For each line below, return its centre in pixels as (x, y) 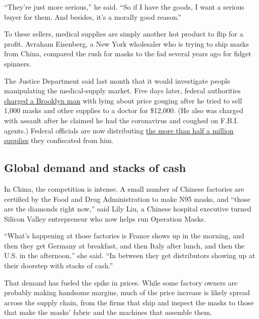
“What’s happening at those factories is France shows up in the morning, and (124, 236)
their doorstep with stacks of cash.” (59, 265)
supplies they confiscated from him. (59, 140)
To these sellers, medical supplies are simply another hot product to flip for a (124, 34)
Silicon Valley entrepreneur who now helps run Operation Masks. (105, 218)
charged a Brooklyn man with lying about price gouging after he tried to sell (123, 100)
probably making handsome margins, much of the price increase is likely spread (127, 292)
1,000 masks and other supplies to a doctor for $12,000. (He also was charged (124, 110)
